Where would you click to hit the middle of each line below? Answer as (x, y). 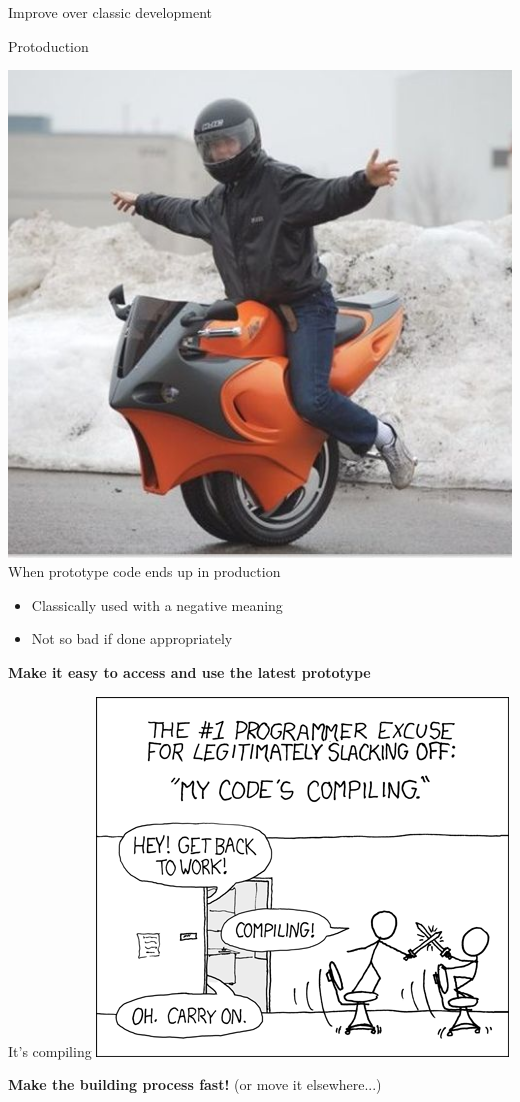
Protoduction (48, 45)
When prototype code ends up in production (144, 571)
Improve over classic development (110, 12)
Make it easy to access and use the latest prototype (189, 672)
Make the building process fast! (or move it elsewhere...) (195, 1084)
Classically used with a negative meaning (157, 604)
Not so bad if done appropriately (132, 638)
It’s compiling (50, 1050)
